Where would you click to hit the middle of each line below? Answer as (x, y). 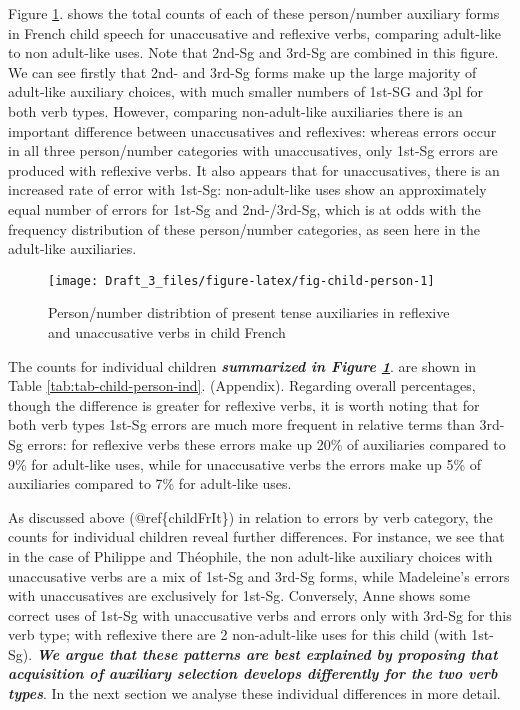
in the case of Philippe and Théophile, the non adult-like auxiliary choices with (250, 555)
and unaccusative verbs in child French (167, 331)
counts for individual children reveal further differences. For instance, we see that (256, 536)
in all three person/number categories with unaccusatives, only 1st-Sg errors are (253, 150)
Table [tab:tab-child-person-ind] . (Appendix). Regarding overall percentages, (242, 385)
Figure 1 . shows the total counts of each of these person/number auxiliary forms (254, 13)
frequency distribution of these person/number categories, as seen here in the (244, 228)
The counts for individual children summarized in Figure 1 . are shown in (242, 365)
